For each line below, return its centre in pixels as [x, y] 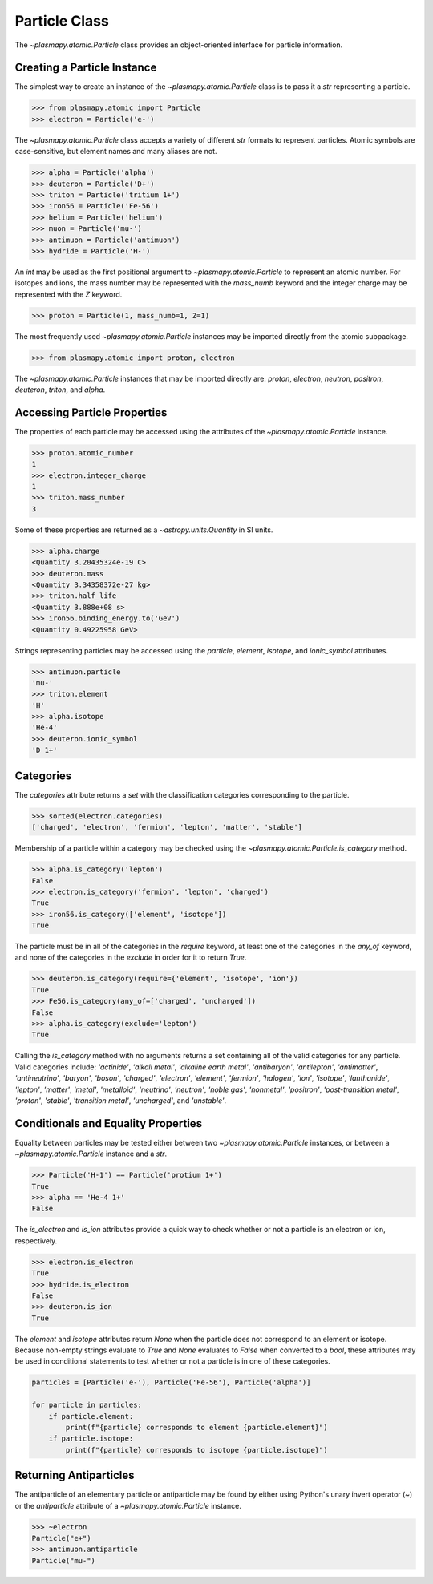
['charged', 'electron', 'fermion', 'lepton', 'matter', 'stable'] [167, 827]
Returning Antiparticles [75, 1475]
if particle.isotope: [91, 1439]
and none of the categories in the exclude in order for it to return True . [131, 957]
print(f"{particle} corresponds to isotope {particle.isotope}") [196, 1450]
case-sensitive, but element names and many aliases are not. [116, 152]
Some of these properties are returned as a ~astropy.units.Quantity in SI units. [144, 530]
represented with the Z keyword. [69, 294]
